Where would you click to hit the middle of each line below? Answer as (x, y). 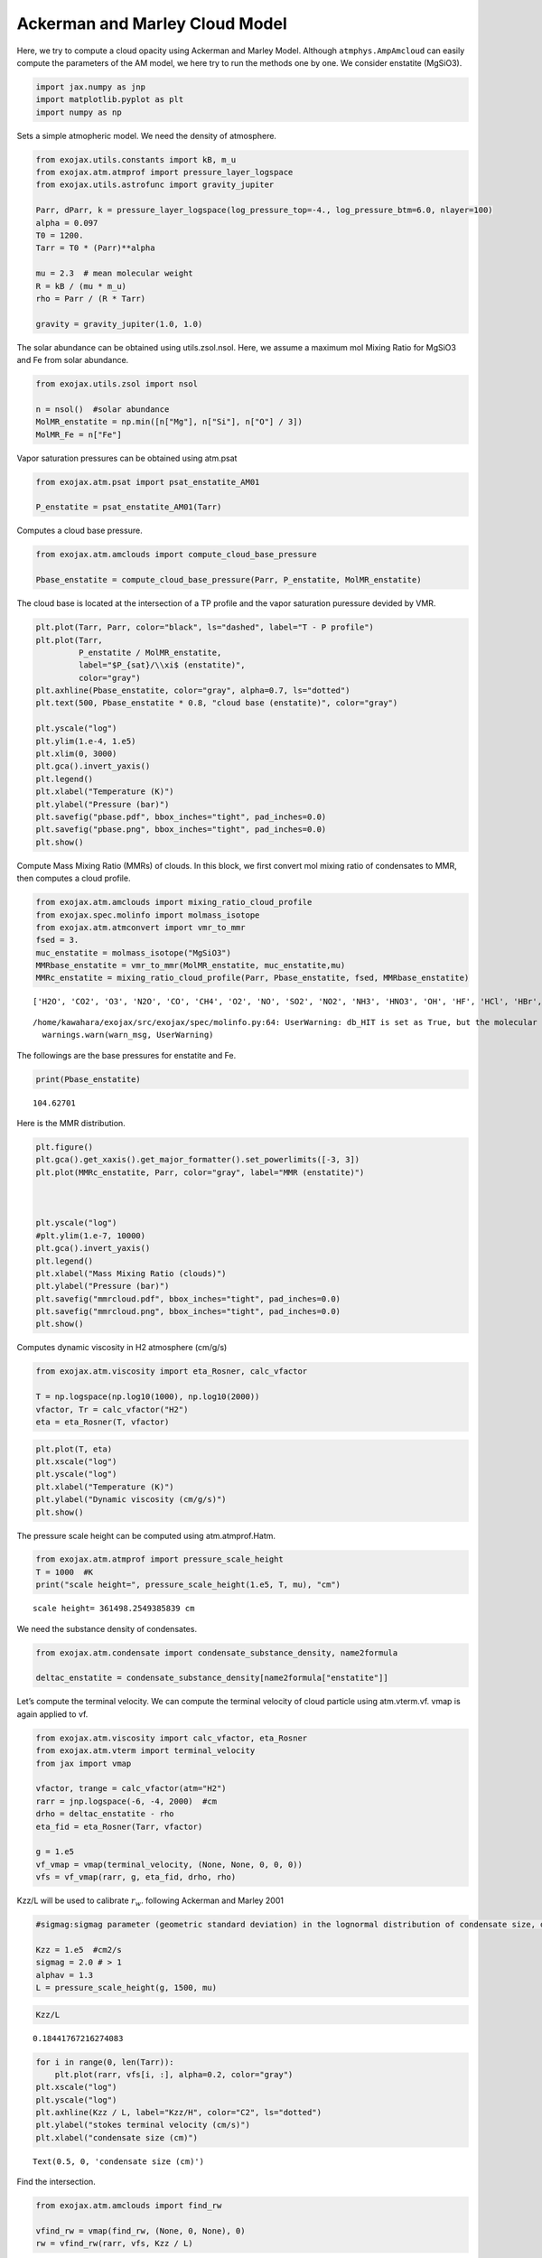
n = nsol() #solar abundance (103, 409)
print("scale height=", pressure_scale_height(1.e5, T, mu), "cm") (188, 1585)
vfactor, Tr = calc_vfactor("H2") (112, 1409)
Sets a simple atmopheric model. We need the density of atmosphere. (147, 135)
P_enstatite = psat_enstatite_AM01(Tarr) (129, 507)
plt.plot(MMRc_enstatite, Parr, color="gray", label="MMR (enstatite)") (200, 1172)
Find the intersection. (56, 2182)
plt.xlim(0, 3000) (76, 754)
